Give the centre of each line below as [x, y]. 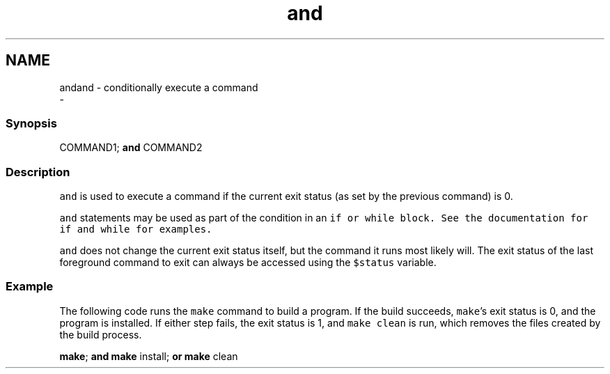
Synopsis [31, 123]
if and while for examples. [136, 229]
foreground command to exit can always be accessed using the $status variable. [248, 263]
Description [38, 172]
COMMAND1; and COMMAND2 [131, 148]
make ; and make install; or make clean [149, 356]
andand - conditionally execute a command [159, 87]
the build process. [101, 334]
